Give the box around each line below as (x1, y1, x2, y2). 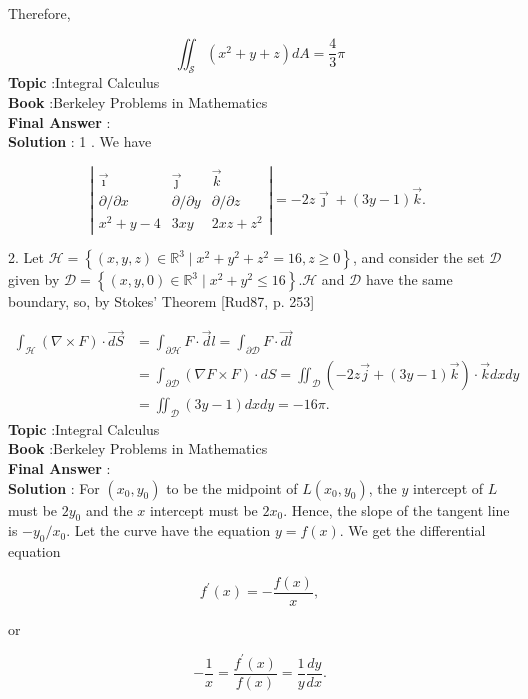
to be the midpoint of (166, 477, 298, 498)
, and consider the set (352, 247, 485, 268)
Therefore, (8, 3, 71, 23)
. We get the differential (339, 520, 486, 541)
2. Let (8, 247, 44, 268)
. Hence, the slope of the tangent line (283, 499, 510, 520)
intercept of (412, 477, 484, 498)
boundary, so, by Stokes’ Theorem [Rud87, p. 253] (8, 291, 315, 312)
